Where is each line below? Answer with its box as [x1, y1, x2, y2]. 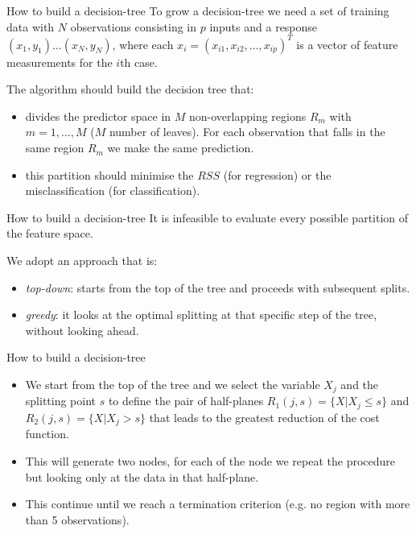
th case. [120, 53, 158, 70]
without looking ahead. [25, 321, 139, 338]
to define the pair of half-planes [108, 392, 264, 409]
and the [340, 376, 379, 392]
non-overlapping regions [189, 107, 307, 124]
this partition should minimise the [25, 166, 194, 183]
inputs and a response [209, 18, 318, 35]
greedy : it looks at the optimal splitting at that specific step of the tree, [25, 306, 377, 323]
